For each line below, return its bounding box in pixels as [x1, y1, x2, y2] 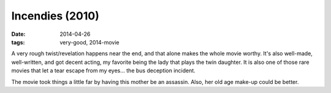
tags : [11, 38, 25, 46]
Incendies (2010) [11, 9, 99, 22]
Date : [11, 30, 26, 38]
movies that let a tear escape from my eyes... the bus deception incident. [11, 67, 196, 74]
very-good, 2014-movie [59, 38, 120, 46]
